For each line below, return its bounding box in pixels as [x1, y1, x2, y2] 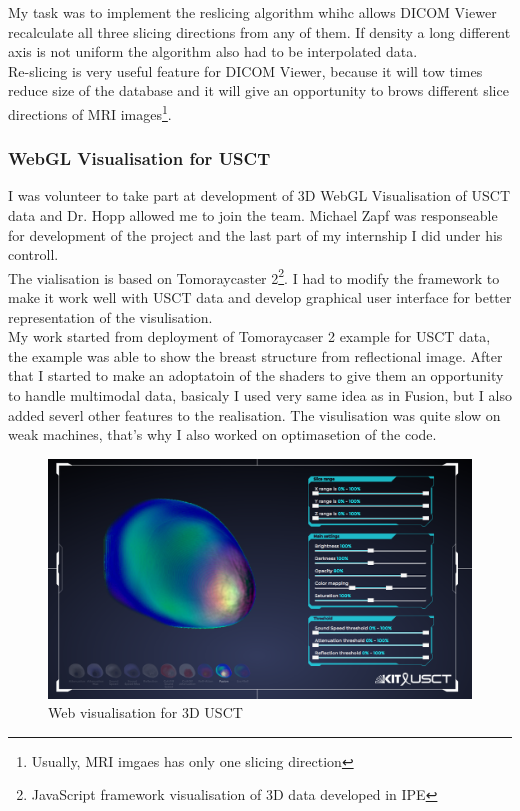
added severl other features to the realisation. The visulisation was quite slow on [8, 404, 501, 425]
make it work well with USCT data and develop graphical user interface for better [8, 287, 512, 308]
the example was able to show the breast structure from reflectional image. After [8, 345, 503, 366]
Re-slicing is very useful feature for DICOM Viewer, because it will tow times [8, 60, 483, 81]
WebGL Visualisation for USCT [8, 146, 271, 171]
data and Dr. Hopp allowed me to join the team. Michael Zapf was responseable [8, 205, 498, 226]
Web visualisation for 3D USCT [48, 702, 243, 723]
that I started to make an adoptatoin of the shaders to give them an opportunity [8, 365, 504, 386]
